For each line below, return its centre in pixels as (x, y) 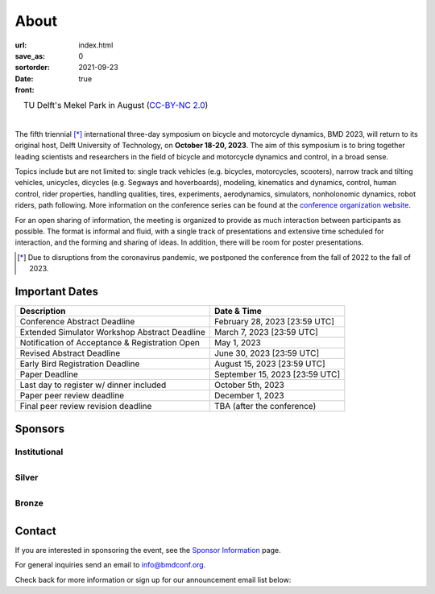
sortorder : (32, 68)
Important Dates (56, 291)
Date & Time (238, 311)
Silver (27, 477)
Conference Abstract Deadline (77, 322)
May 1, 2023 (237, 343)
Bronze (29, 503)
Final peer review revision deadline (86, 406)
